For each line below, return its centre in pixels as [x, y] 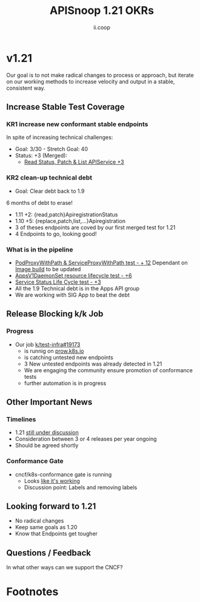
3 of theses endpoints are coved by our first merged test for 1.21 [95, 227]
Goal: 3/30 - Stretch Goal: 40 [51, 149]
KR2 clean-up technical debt [49, 178]
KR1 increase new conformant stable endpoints [77, 124]
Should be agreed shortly [47, 446]
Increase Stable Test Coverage [65, 107]
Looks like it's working [52, 481]
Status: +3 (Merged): [41, 156]
